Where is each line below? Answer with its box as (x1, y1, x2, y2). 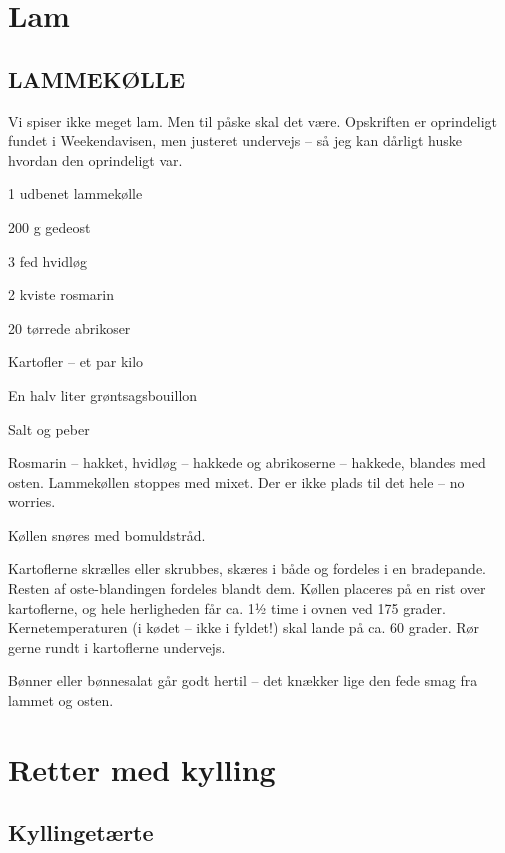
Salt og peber (8, 418, 90, 439)
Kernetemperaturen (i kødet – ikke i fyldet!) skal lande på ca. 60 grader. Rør (8, 617, 480, 638)
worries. (8, 491, 56, 512)
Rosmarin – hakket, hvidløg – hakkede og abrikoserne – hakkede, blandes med (8, 452, 486, 473)
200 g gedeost (8, 216, 91, 237)
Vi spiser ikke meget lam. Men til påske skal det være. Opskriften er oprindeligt (8, 110, 498, 131)
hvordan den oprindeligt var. (8, 149, 183, 170)
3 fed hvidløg (8, 250, 87, 271)
